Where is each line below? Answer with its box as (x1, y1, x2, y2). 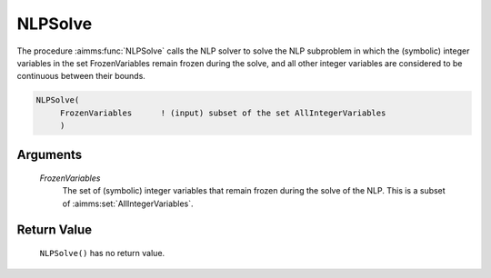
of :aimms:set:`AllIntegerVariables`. (62, 198, 195, 209)
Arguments (16, 146, 83, 163)
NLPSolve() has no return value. (39, 248, 165, 259)
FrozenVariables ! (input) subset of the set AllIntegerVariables (59, 107, 386, 118)
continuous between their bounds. (16, 71, 145, 82)
